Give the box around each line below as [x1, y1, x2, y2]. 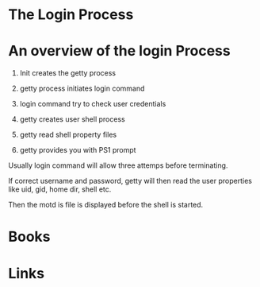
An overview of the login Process [8, 42, 231, 60]
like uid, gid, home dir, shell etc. [8, 184, 112, 194]
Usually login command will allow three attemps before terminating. [8, 161, 228, 170]
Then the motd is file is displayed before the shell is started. [8, 200, 204, 210]
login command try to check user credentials [19, 99, 166, 109]
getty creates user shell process [19, 114, 125, 124]
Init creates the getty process [19, 68, 117, 78]
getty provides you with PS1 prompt [19, 145, 136, 155]
